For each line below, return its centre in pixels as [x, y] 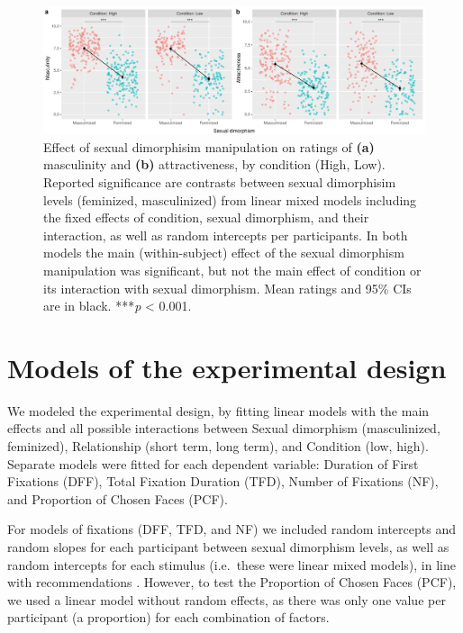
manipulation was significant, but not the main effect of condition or [232, 270]
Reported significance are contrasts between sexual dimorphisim [220, 181]
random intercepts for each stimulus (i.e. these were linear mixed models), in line [231, 564]
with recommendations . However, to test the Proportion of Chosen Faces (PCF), [232, 582]
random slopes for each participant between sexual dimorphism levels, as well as [228, 547]
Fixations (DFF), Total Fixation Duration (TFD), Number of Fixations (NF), [223, 481]
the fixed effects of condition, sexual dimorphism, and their [206, 217]
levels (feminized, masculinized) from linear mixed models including [230, 199]
